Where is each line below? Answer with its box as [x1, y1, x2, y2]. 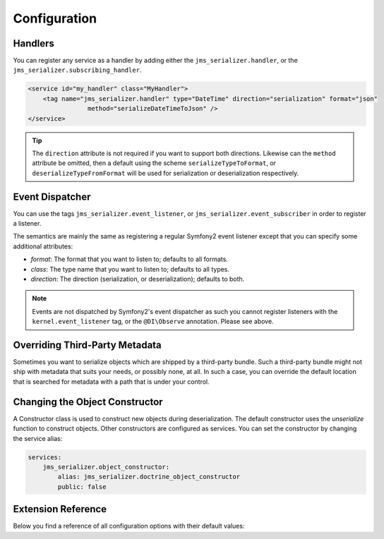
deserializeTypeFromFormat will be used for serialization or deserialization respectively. [32, 169, 299, 177]
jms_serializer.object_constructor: [42, 463, 169, 471]
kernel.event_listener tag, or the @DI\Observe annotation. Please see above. [32, 317, 275, 326]
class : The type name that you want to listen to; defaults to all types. [30, 265, 229, 273]
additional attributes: [13, 242, 73, 250]
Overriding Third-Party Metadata [13, 339, 162, 351]
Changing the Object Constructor [13, 396, 163, 408]
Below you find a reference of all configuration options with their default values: [13, 522, 245, 531]
